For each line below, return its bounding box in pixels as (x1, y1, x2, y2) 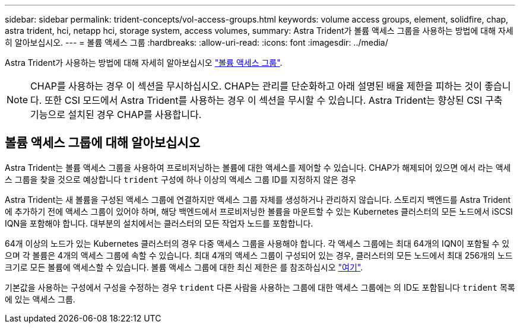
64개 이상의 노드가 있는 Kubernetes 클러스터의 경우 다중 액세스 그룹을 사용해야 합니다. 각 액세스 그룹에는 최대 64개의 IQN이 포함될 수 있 (5, 238, 510, 249)
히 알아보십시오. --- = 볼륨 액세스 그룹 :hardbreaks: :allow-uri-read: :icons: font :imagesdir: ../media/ (5, 37, 388, 47)
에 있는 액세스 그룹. (5, 294, 75, 304)
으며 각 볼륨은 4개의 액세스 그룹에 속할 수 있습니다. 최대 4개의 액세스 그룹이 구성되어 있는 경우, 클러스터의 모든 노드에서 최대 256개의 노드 (5, 250, 513, 260)
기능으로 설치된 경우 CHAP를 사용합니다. (30, 109, 202, 120)
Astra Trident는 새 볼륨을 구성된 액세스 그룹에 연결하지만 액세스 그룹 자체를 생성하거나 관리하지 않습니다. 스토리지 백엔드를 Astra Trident (5, 194, 511, 205)
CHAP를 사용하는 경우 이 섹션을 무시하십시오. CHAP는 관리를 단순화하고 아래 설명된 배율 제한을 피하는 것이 (30, 80, 482, 92)
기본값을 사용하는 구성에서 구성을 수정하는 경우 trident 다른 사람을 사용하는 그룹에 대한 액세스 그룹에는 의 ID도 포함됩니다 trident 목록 (5, 282, 515, 292)
